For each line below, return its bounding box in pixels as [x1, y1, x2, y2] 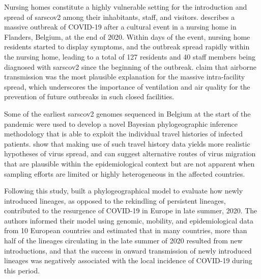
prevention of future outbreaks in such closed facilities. [4, 91, 175, 102]
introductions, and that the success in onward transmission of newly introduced [4, 245, 252, 256]
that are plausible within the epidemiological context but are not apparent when [4, 158, 255, 169]
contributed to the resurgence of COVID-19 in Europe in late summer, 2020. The [4, 205, 257, 216]
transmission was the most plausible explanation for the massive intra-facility [4, 71, 245, 82]
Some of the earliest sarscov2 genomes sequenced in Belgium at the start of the [4, 108, 251, 119]
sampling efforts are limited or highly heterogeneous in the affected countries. [4, 168, 245, 179]
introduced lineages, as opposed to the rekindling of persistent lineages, [4, 195, 226, 206]
